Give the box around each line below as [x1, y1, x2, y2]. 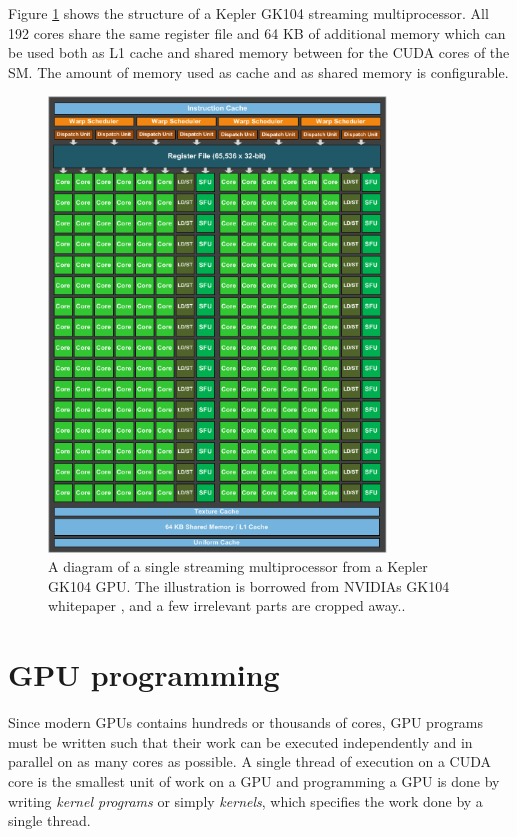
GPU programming [8, 654, 280, 695]
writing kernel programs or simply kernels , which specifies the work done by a [8, 790, 483, 811]
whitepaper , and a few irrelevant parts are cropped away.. [48, 595, 406, 616]
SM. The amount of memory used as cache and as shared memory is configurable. [8, 61, 509, 82]
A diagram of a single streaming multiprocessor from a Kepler [48, 556, 428, 577]
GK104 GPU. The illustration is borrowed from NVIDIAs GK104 [48, 575, 450, 596]
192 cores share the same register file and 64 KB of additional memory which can [8, 22, 506, 43]
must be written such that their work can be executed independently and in [8, 731, 473, 752]
